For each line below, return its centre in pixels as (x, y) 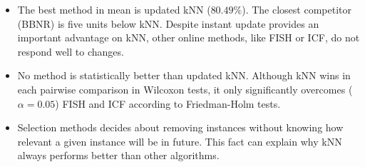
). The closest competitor (297, 9)
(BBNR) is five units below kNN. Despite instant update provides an (168, 23)
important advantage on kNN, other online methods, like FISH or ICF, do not (189, 37)
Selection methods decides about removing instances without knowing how (180, 127)
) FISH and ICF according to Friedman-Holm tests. (168, 103)
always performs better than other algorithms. (118, 155)
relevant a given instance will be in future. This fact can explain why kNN (180, 141)
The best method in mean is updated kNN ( (114, 9)
